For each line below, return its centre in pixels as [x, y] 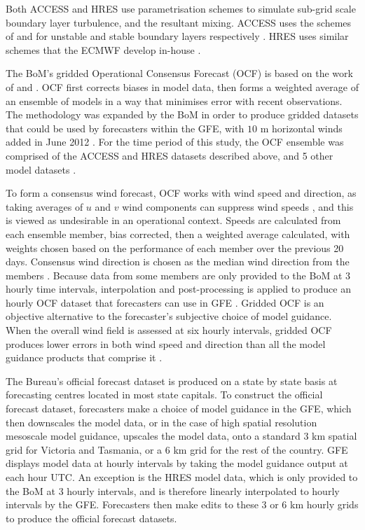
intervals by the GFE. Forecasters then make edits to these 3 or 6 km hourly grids [182, 504]
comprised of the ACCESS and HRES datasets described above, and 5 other [170, 155]
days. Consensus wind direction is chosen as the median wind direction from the [178, 261]
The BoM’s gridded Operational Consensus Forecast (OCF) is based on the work [179, 73]
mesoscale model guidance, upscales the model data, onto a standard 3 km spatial [181, 436]
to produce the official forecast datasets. [91, 518]
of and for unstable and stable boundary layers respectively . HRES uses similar [177, 36]
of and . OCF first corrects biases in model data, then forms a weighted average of [182, 86]
